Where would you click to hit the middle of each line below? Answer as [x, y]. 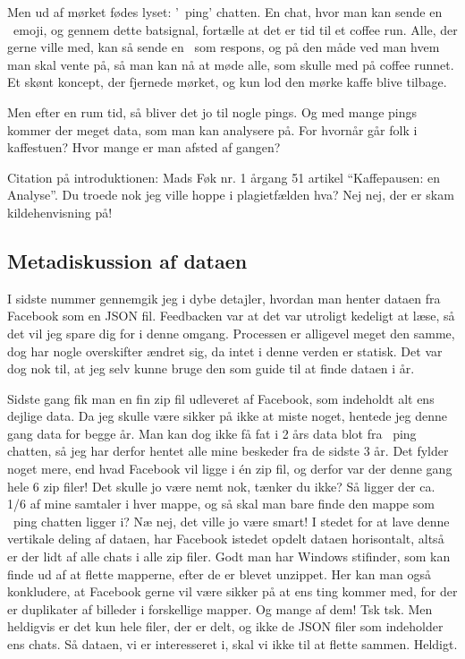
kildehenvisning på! [60, 212]
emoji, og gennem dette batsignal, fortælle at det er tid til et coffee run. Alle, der [235, 29]
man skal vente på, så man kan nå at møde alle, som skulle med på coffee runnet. [231, 64]
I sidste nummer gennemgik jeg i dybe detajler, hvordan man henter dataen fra [224, 298]
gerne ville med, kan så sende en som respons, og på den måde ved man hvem [224, 47]
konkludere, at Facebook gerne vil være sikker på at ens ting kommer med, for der [232, 591]
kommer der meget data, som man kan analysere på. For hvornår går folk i [212, 129]
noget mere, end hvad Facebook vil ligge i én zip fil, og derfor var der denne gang [230, 469]
